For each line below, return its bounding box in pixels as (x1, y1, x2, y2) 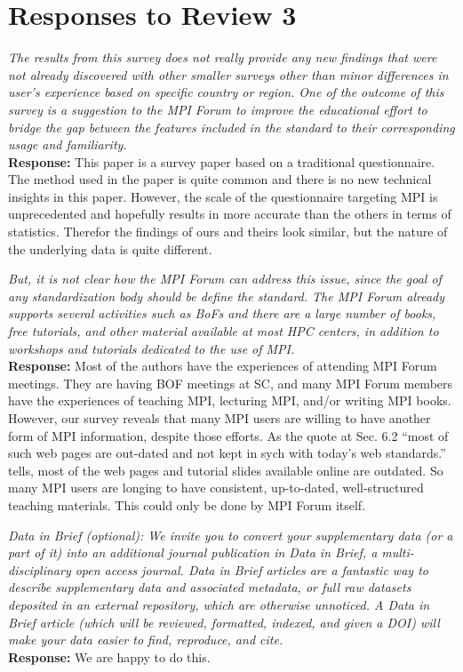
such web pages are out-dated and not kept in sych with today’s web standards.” (8, 444, 446, 462)
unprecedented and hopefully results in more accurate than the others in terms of (8, 204, 451, 223)
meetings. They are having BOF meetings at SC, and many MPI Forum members (8, 373, 453, 392)
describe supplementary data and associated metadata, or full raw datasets (8, 578, 411, 596)
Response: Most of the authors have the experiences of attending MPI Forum (8, 356, 437, 375)
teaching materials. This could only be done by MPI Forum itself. (8, 495, 366, 514)
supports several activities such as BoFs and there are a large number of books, (8, 304, 436, 323)
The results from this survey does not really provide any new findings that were (8, 48, 437, 67)
